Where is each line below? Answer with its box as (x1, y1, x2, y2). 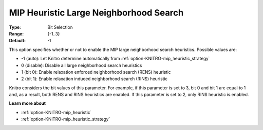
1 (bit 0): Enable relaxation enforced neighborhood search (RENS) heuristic (21, 69, 171, 75)
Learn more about (9, 100, 46, 106)
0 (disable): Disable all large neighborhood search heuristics (21, 62, 142, 68)
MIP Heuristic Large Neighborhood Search (9, 7, 184, 18)
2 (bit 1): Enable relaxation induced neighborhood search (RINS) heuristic (21, 76, 168, 82)
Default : (9, 38, 26, 44)
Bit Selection (47, 24, 73, 30)
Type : (9, 24, 21, 30)
